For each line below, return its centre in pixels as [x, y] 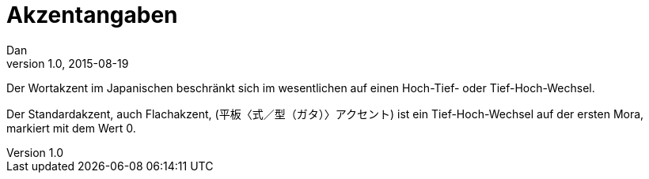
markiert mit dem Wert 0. [71, 128]
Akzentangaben [92, 15]
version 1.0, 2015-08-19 [68, 63]
